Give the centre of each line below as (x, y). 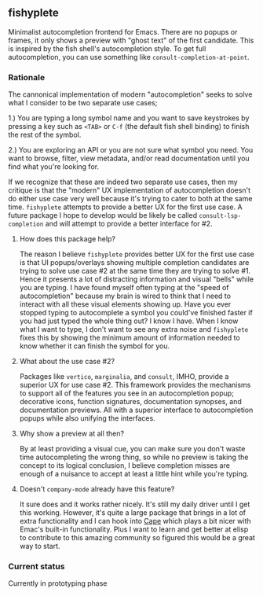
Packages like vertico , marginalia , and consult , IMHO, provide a (124, 377)
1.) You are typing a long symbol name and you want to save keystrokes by (129, 118)
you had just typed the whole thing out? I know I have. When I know (129, 321)
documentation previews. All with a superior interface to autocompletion (136, 410)
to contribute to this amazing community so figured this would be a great (137, 538)
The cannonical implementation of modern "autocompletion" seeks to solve (130, 94)
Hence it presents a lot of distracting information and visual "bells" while (136, 279)
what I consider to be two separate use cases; (83, 103)
